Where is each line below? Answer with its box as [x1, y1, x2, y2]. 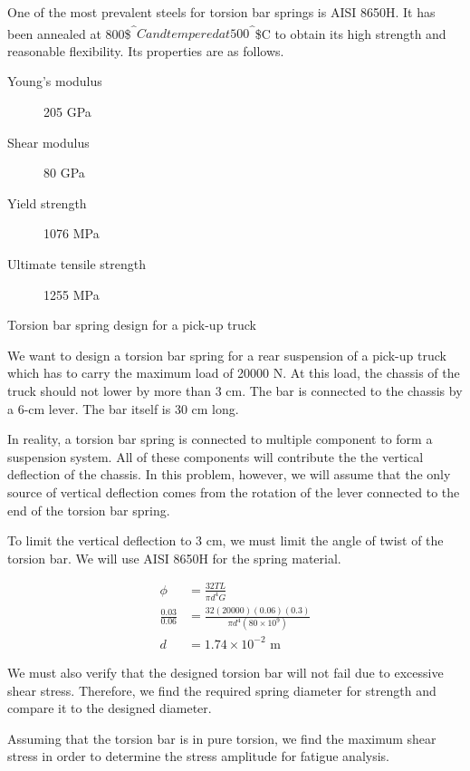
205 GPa [43, 102, 91, 121]
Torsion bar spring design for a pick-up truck [7, 315, 257, 334]
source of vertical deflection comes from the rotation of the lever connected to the [7, 482, 460, 501]
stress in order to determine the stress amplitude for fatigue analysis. [7, 747, 390, 766]
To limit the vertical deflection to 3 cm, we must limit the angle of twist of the [7, 531, 444, 550]
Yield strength [7, 193, 87, 212]
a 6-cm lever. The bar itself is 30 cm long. [7, 399, 239, 418]
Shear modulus [7, 132, 90, 151]
